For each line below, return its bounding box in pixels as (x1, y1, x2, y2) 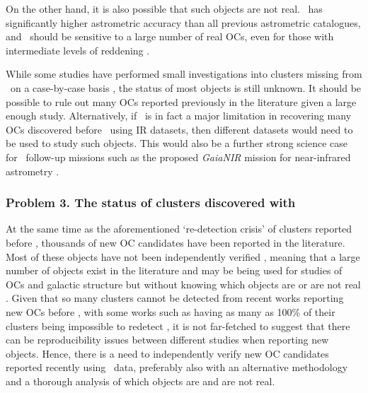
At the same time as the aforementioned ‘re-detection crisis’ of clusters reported (6, 221, 352, 236)
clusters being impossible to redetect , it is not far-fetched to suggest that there (6, 318, 350, 333)
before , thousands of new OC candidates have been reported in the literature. (6, 235, 345, 250)
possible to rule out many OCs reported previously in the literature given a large (6, 94, 357, 109)
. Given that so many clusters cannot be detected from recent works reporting (6, 291, 344, 305)
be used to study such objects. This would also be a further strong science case (6, 136, 347, 151)
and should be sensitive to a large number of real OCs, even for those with (6, 29, 334, 44)
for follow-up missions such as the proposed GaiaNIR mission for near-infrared (6, 149, 351, 164)
